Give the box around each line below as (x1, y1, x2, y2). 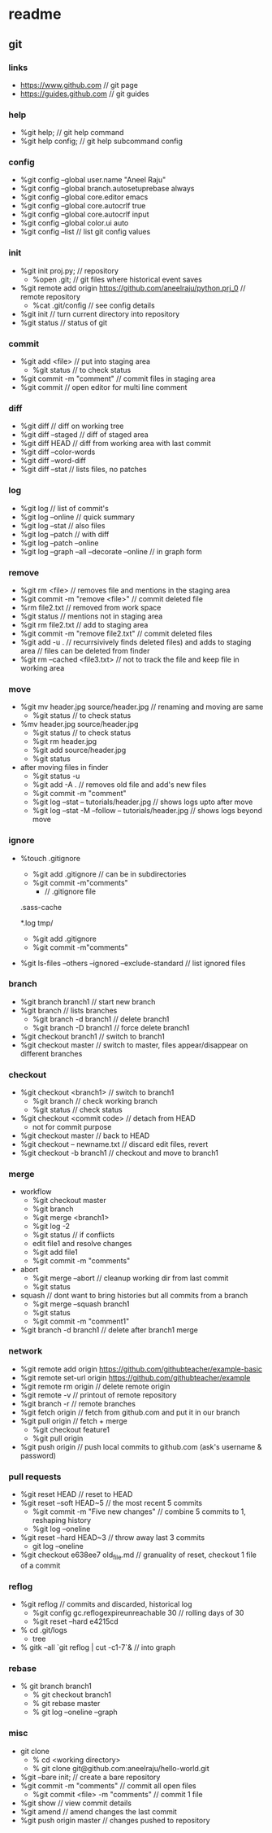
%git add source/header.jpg (32, 746, 127, 755)
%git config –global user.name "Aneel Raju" (19, 175, 166, 185)
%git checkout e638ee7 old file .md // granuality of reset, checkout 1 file (19, 1550, 257, 1561)
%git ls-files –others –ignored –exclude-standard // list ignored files (19, 958, 246, 968)
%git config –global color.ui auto (19, 218, 129, 228)
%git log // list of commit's (19, 503, 110, 513)
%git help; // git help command (19, 128, 124, 138)
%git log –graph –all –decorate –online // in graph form (19, 546, 203, 556)
